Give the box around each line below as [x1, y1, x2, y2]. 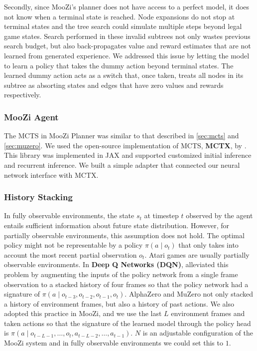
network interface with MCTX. [4, 169, 99, 180]
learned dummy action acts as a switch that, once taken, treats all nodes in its [4, 70, 244, 80]
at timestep [144, 210, 179, 221]
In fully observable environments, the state [4, 210, 134, 221]
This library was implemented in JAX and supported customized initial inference [4, 150, 252, 160]
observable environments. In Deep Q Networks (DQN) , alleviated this [4, 259, 229, 270]
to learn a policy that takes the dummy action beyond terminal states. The [4, 60, 234, 70]
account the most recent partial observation [4, 249, 137, 260]
